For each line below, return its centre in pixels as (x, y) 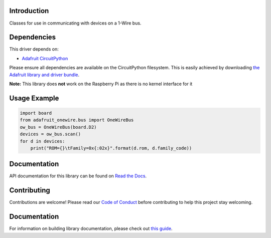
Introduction (29, 11)
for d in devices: (42, 141)
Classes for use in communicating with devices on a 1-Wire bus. (75, 23)
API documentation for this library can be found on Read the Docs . (78, 176)
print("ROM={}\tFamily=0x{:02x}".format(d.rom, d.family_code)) (111, 148)
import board (36, 113)
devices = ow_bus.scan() (50, 134)
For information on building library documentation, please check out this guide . (91, 228)
